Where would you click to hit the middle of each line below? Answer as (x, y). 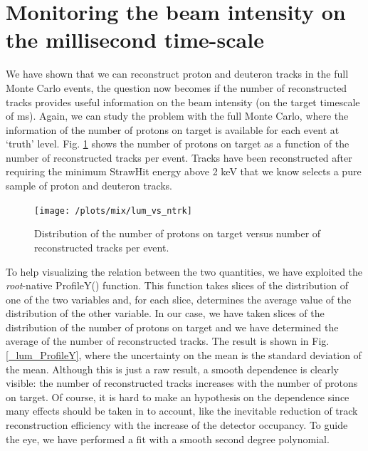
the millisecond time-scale (135, 40)
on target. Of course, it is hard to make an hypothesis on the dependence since (178, 396)
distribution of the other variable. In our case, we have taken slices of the (165, 313)
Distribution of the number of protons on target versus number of (178, 233)
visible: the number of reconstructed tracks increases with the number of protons (182, 383)
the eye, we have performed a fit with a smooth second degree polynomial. (168, 439)
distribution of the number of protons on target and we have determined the (172, 327)
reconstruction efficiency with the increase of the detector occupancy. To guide (177, 425)
